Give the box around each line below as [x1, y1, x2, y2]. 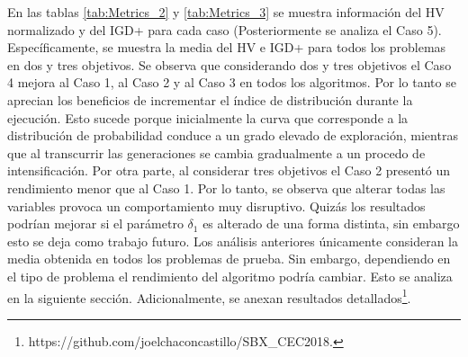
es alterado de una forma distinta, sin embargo [202, 214, 460, 233]
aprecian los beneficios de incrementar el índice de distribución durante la [7, 90, 413, 109]
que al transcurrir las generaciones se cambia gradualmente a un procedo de [7, 143, 426, 162]
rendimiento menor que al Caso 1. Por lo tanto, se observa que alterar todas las [7, 178, 445, 197]
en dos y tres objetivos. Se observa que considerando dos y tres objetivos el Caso [7, 55, 452, 74]
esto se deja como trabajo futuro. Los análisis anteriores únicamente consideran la [7, 231, 459, 250]
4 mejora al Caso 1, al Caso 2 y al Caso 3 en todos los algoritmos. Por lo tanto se [7, 73, 456, 92]
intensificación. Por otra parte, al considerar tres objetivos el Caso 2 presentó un [7, 161, 451, 180]
